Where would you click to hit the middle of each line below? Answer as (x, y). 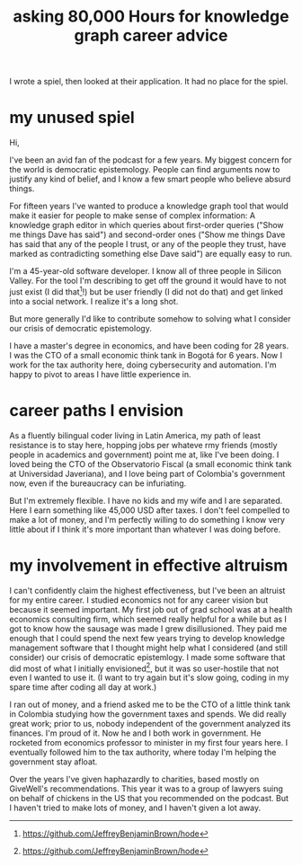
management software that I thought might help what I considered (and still (148, 648)
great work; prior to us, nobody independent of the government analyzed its (150, 724)
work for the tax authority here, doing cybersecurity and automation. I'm (143, 365)
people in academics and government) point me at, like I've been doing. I (144, 455)
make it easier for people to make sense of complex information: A (133, 216)
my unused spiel (72, 118)
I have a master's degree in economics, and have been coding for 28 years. (149, 345)
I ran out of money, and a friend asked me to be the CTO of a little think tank (150, 705)
